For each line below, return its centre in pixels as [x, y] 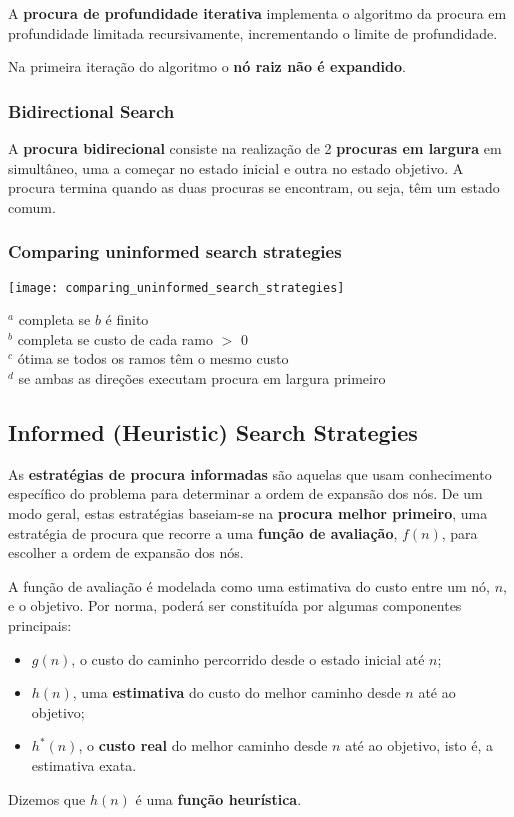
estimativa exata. [84, 764]
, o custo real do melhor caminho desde [203, 745]
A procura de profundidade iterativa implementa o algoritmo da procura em [257, 13]
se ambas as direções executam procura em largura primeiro [202, 378]
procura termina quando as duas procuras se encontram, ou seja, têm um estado [254, 187]
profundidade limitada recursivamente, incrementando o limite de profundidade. [253, 32]
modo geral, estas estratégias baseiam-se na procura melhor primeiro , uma [248, 513]
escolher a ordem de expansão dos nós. [126, 552]
